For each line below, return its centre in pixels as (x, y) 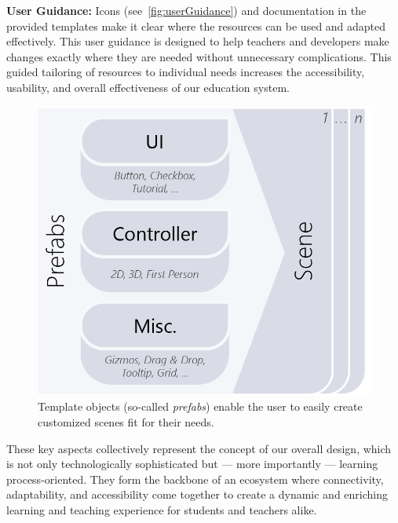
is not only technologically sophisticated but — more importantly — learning (192, 464)
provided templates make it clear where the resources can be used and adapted (196, 26)
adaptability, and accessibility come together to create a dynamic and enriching (197, 494)
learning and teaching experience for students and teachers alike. (162, 510)
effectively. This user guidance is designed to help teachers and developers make (198, 41)
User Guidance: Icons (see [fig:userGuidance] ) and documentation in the (186, 10)
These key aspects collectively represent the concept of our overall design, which (199, 448)
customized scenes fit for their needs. (126, 422)
